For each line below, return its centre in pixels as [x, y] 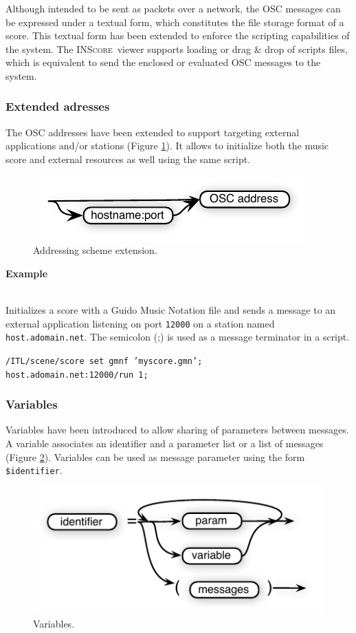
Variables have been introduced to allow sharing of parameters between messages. [177, 430]
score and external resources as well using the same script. [128, 159]
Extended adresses [58, 106]
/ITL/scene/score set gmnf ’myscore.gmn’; [104, 361]
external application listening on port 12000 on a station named [140, 323]
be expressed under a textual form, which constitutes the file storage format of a [175, 22]
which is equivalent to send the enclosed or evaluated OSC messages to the [163, 62]
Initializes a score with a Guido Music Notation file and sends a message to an [171, 309]
